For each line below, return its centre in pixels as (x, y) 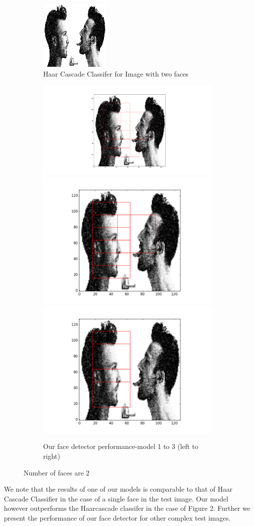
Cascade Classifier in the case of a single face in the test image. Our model (116, 498)
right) (52, 456)
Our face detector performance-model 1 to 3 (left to (121, 446)
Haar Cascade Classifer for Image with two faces (116, 73)
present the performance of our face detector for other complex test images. (117, 517)
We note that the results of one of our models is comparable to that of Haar (118, 489)
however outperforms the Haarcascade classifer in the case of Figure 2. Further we (127, 508)
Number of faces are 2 (57, 472)
